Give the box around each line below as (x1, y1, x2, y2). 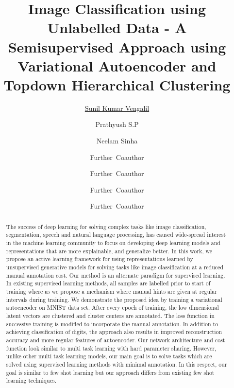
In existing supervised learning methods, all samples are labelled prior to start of (6, 279, 211, 287)
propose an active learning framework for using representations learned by (6, 255, 193, 263)
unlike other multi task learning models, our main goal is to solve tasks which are (6, 352, 212, 360)
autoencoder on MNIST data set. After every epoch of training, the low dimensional (6, 303, 219, 312)
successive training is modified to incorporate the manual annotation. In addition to (6, 319, 218, 328)
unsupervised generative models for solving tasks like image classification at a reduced (6, 263, 223, 271)
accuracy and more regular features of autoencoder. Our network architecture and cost (6, 336, 225, 344)
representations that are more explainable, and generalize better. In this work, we (6, 247, 212, 255)
